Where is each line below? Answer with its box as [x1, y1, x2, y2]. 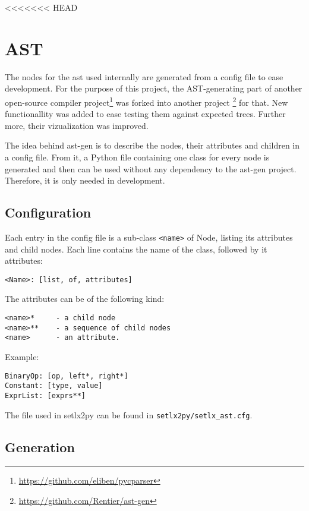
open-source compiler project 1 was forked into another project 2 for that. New [5, 94, 288, 108]
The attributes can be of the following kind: [5, 292, 165, 305]
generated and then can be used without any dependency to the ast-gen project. [5, 162, 297, 175]
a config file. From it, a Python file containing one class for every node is [5, 150, 270, 163]
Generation [5, 437, 75, 456]
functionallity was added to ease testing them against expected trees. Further [5, 108, 286, 120]
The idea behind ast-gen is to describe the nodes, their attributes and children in [5, 139, 300, 152]
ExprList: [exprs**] [5, 391, 86, 400]
